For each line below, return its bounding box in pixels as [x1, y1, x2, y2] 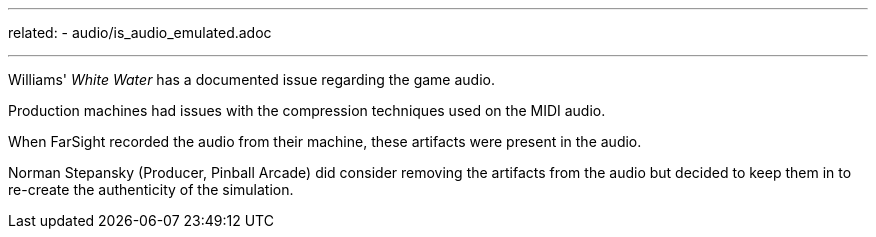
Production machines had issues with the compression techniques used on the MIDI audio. [8, 102, 606, 119]
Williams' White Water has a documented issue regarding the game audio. [8, 71, 495, 88]
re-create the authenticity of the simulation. [8, 181, 294, 198]
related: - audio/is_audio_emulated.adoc [8, 24, 272, 41]
